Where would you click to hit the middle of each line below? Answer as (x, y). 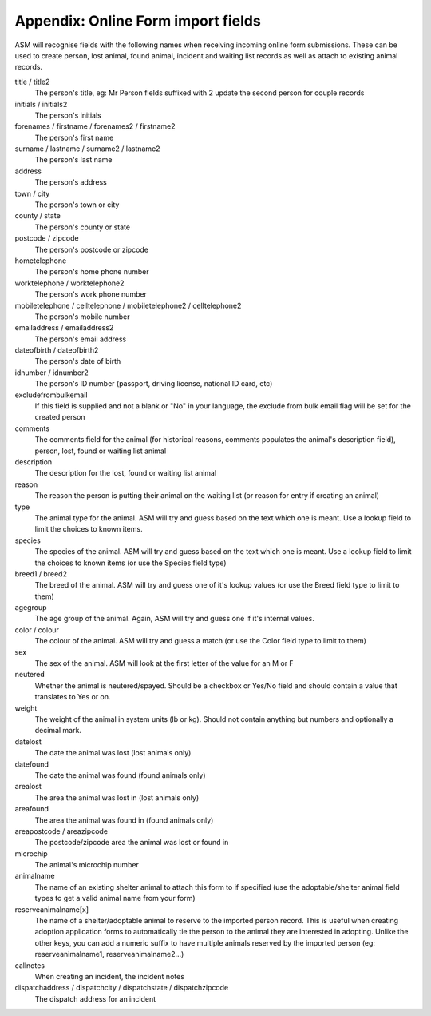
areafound (32, 809)
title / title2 (32, 82)
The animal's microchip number (87, 865)
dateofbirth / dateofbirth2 (57, 350)
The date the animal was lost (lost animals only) (113, 753)
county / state (38, 216)
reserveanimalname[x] (52, 909)
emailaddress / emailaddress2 (64, 328)
